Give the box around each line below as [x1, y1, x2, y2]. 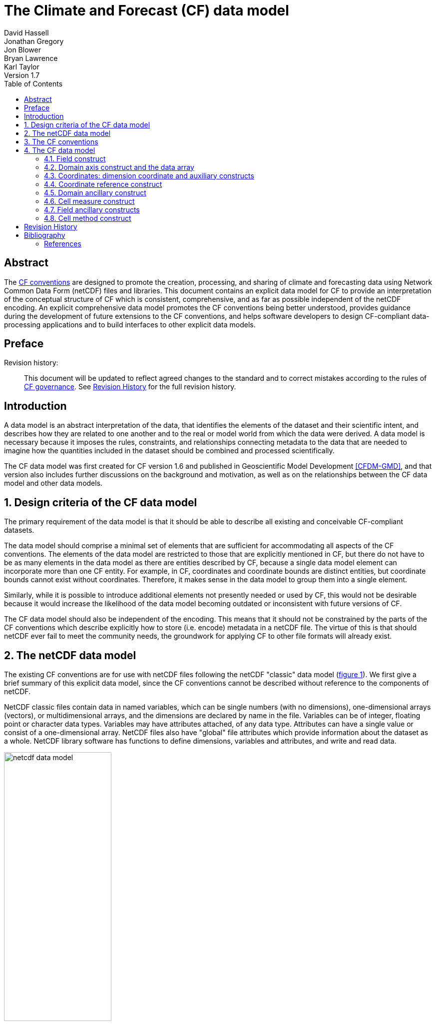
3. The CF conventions [24, 137, 98, 146]
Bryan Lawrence [4, 53, 58, 62]
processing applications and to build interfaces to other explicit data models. [4, 320, 256, 329]
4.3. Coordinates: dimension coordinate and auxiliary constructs [44, 171, 254, 180]
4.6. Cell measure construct [44, 196, 135, 205]
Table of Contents [4, 79, 63, 88]
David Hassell [4, 28, 49, 37]
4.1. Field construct [44, 154, 106, 163]
